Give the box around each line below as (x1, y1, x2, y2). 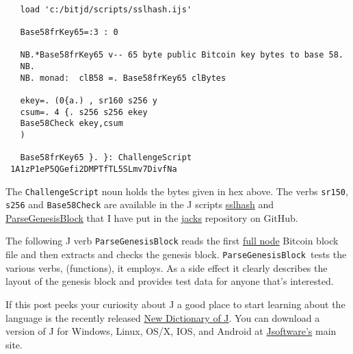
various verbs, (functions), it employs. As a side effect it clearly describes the (5, 260, 328, 275)
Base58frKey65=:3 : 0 (20, 27, 118, 37)
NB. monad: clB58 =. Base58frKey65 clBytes (20, 73, 226, 83)
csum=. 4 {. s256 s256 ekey (20, 107, 148, 117)
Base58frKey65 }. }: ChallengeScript (20, 153, 192, 163)
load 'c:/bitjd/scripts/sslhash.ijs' (20, 4, 192, 14)
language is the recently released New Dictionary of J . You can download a (5, 310, 320, 325)
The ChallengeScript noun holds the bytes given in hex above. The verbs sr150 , (5, 184, 348, 198)
